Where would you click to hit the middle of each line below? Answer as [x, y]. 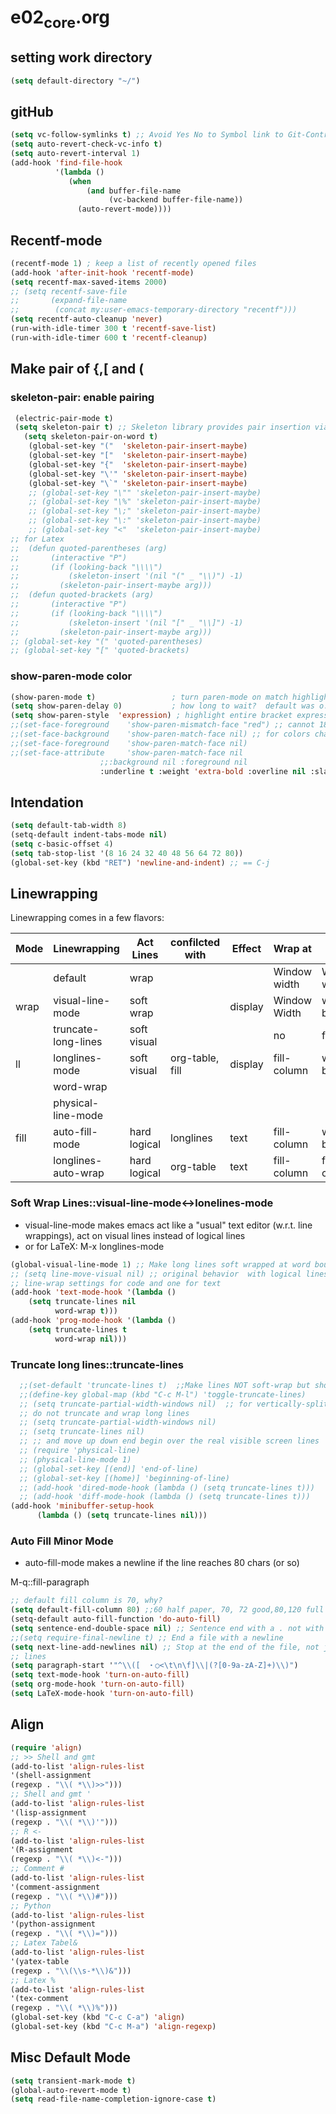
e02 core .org [60, 19]
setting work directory [81, 57]
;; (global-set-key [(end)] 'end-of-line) [109, 1469]
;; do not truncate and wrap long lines [104, 1413]
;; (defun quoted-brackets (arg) [82, 595]
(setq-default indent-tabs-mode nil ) [89, 835]
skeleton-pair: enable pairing [82, 398]
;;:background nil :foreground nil [173, 762]
